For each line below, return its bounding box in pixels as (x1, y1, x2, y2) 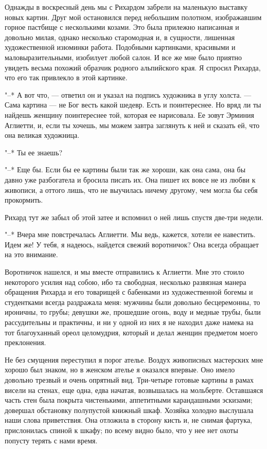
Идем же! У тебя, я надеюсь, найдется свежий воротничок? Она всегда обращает (5, 239, 259, 249)
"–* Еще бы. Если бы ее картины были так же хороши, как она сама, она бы (5, 164, 246, 175)
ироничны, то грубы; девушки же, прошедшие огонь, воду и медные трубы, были (5, 307, 261, 317)
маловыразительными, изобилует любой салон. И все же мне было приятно (5, 51, 242, 62)
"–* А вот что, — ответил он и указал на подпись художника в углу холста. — (5, 89, 252, 100)
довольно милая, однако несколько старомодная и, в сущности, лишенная (5, 31, 235, 42)
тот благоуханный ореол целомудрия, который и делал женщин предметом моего (5, 327, 258, 337)
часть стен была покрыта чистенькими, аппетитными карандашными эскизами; (5, 394, 253, 405)
